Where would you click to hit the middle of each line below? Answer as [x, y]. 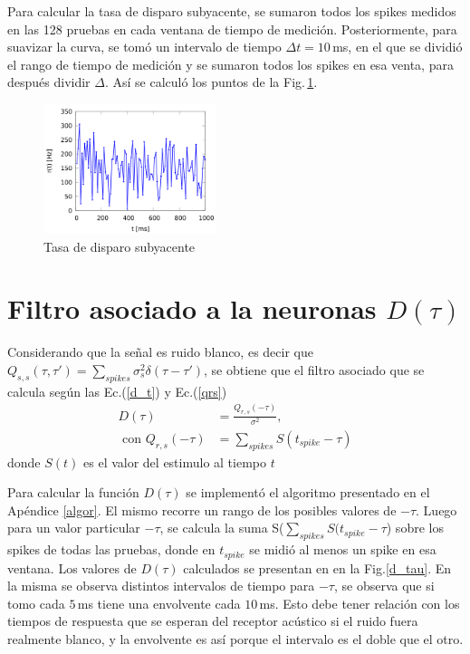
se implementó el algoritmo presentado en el [308, 492]
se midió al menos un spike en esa [343, 549]
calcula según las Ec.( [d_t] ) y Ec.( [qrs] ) [117, 391]
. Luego [436, 510]
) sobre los [415, 528]
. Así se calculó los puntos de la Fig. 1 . [211, 82]
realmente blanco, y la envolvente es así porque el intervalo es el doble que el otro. [235, 638]
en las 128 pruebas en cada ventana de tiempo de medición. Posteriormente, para [232, 29]
